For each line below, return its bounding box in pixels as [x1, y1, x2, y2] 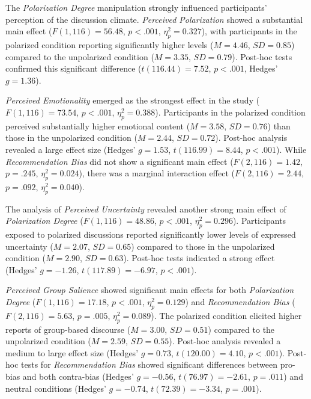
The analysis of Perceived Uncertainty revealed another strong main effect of [5, 202, 286, 215]
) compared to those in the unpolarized [131, 240, 275, 252]
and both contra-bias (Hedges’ [22, 370, 134, 383]
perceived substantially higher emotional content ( [5, 119, 190, 132]
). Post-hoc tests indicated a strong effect [123, 252, 275, 264]
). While [276, 143, 307, 155]
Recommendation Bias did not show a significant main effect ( [5, 155, 234, 167]
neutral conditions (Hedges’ [5, 382, 106, 394]
